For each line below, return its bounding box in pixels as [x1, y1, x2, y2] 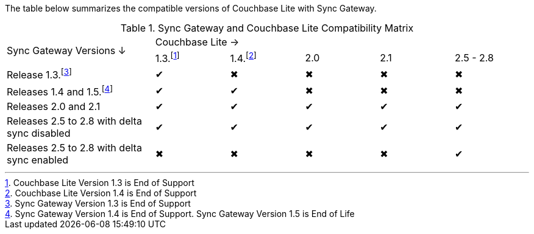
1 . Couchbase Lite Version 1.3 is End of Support [5, 177, 194, 188]
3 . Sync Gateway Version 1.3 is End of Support [5, 198, 191, 208]
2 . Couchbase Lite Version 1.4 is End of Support [5, 187, 197, 198]
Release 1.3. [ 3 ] [7, 67, 72, 81]
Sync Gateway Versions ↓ [7, 44, 126, 57]
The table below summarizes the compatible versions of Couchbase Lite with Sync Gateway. [5, 3, 377, 13]
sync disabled [7, 126, 71, 139]
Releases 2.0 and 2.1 [7, 100, 101, 112]
